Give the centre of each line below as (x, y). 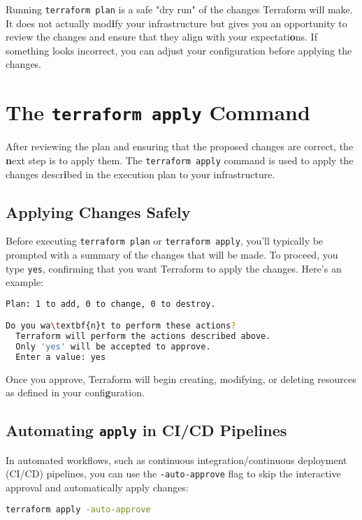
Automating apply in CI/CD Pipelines (146, 430)
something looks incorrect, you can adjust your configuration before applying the (179, 50)
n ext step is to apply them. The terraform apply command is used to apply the (180, 160)
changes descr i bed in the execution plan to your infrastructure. (140, 174)
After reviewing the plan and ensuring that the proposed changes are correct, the (180, 146)
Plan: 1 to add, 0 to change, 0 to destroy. (111, 304)
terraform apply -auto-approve (78, 509)
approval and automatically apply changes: (97, 488)
